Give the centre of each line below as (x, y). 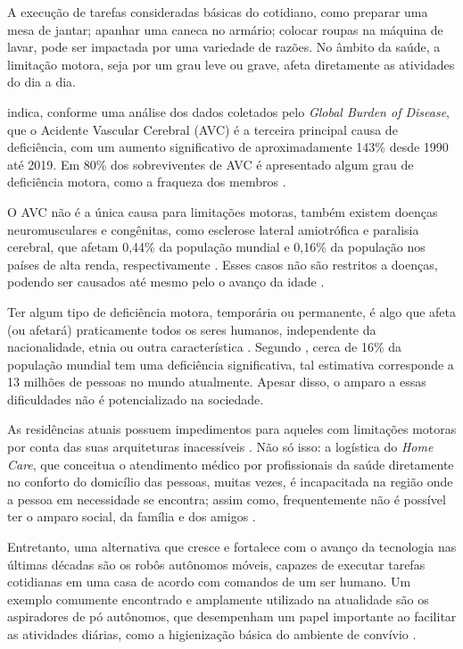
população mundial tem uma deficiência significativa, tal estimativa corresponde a (231, 364)
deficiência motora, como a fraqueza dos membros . (147, 182)
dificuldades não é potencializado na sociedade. (136, 399)
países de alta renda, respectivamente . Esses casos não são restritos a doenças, (223, 264)
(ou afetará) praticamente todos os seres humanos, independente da (192, 329)
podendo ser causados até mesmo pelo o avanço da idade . (166, 282)
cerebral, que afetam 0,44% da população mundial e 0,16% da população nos (216, 247)
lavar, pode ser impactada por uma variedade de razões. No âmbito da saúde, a (224, 47)
